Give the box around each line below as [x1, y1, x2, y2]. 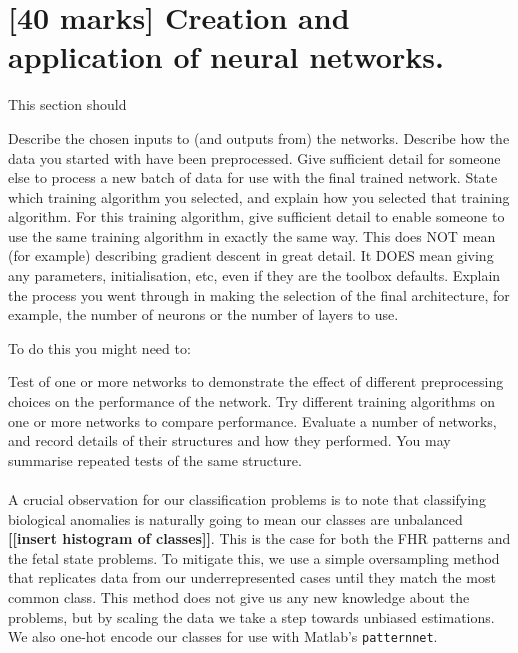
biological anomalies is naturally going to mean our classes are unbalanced [8, 508, 463, 529]
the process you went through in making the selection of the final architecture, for [8, 284, 510, 305]
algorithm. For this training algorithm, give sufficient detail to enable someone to [8, 206, 505, 227]
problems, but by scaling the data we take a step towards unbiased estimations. [8, 606, 495, 627]
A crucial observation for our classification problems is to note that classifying [8, 489, 486, 509]
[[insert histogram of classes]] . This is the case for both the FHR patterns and [8, 528, 511, 549]
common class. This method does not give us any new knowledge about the [8, 586, 470, 607]
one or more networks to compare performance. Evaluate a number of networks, [8, 410, 497, 431]
